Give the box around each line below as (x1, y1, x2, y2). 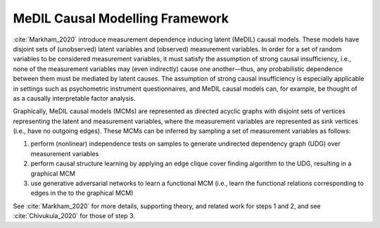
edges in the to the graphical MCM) (30, 189, 134, 197)
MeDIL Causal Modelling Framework (13, 11, 229, 26)
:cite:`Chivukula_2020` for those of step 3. (13, 212, 135, 220)
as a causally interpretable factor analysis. (13, 94, 136, 102)
